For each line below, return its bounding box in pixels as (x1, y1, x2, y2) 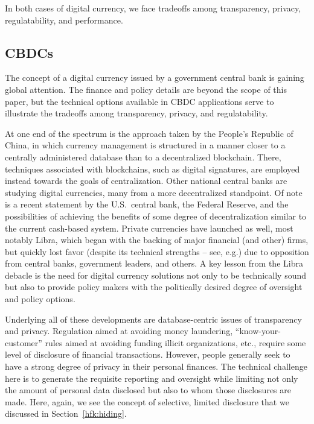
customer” (5, 336, 42, 349)
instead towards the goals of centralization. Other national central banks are (5, 174, 287, 187)
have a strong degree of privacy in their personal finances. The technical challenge (5, 360, 307, 373)
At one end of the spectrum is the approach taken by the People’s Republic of (5, 127, 293, 139)
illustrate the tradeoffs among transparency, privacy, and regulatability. (5, 107, 268, 119)
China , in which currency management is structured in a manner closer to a (5, 139, 286, 151)
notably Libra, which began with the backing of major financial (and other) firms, (5, 233, 309, 246)
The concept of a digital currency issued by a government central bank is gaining (5, 71, 304, 84)
